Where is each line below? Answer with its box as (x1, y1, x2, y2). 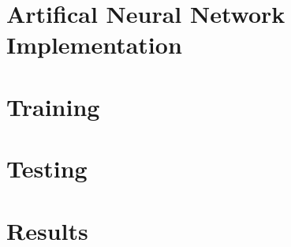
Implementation (6, 28, 182, 61)
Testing (6, 152, 88, 185)
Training (6, 90, 100, 122)
